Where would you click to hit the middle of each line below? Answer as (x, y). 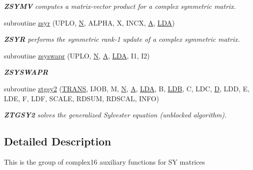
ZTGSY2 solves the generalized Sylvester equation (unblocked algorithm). (115, 115)
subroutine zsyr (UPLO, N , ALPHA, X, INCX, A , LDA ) (89, 22)
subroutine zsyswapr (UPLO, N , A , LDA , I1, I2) (77, 55)
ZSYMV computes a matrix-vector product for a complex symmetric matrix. (120, 6)
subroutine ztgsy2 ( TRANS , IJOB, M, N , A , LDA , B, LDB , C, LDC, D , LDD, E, (127, 88)
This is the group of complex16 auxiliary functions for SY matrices (105, 161)
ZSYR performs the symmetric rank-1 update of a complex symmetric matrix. (122, 39)
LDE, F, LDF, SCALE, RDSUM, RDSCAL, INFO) (82, 98)
